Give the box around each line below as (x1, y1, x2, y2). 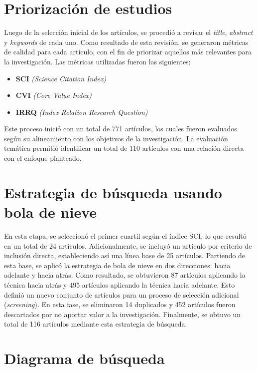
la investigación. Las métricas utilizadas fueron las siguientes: (4, 56, 191, 66)
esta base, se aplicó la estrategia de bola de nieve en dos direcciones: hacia (4, 260, 231, 270)
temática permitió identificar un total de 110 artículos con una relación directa (4, 143, 244, 153)
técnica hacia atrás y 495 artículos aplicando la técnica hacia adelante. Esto (4, 279, 235, 290)
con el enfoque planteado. (4, 153, 82, 163)
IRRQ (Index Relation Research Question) (15, 106, 148, 117)
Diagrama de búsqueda (4, 348, 165, 369)
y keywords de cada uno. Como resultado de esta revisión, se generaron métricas (4, 36, 249, 47)
